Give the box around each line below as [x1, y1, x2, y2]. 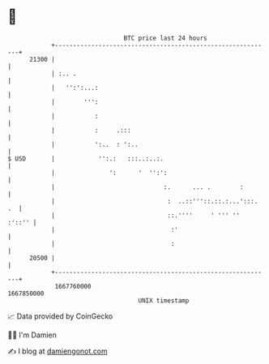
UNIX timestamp [138, 296, 190, 305]
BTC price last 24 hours [123, 34, 207, 42]
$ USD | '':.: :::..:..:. [7, 154, 164, 163]
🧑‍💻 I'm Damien [7, 330, 58, 340]
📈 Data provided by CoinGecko [7, 311, 113, 321]
